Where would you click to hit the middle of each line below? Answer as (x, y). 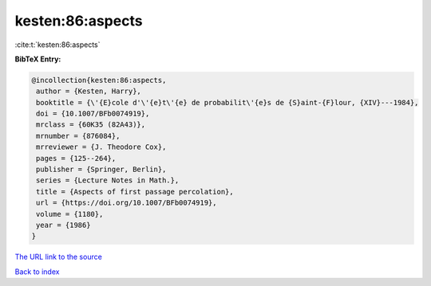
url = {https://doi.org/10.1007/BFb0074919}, (127, 203)
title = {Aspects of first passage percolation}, (135, 192)
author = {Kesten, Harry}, (89, 91)
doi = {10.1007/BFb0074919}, (93, 114)
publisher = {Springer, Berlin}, (101, 170)
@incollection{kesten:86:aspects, (99, 80)
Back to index (37, 272)
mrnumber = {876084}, (78, 136)
